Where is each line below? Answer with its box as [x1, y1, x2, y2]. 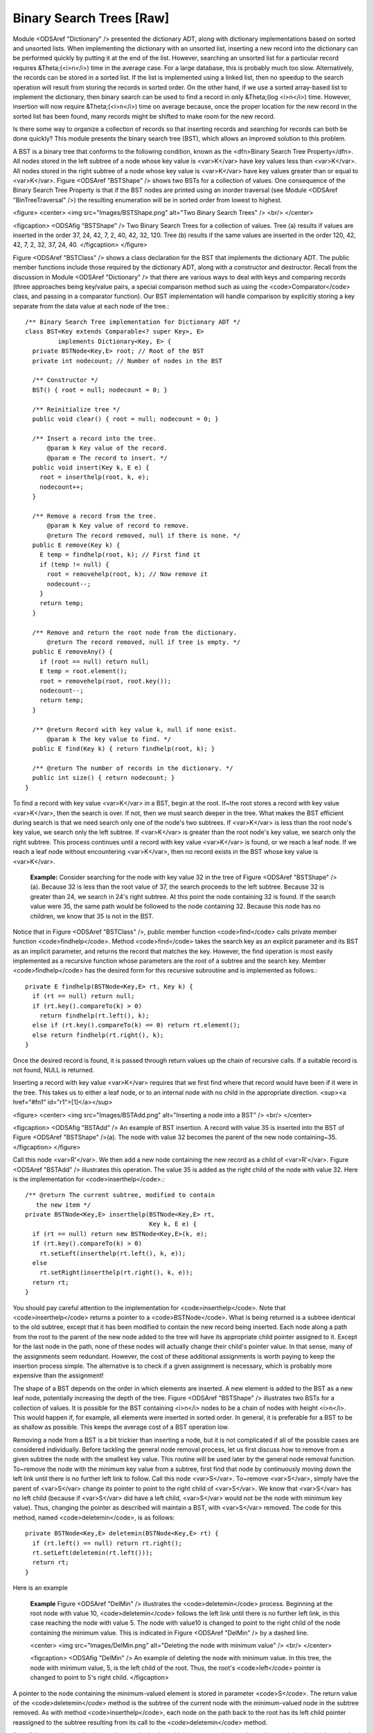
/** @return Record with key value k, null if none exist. [32, 725, 237, 733]
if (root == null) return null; [39, 657, 150, 665]
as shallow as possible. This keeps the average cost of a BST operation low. [12, 1423, 229, 1431]
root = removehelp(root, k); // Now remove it [46, 571, 208, 578]
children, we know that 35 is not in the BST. [30, 912, 154, 920]
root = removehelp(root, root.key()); [39, 677, 172, 685]
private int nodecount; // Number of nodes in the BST [32, 357, 223, 365]
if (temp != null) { [39, 560, 109, 568]
